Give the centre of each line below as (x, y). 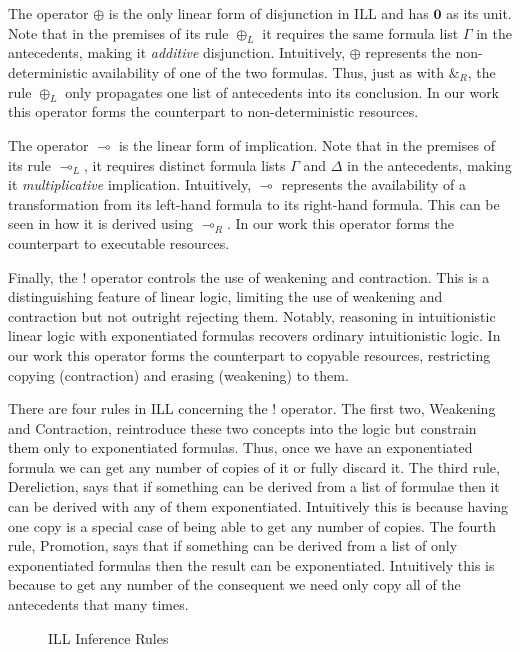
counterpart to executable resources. (119, 242)
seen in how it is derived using (100, 223)
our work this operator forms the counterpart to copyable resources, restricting (249, 354)
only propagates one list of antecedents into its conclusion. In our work (282, 91)
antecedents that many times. (98, 604)
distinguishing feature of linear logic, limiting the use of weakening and (225, 296)
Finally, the (43, 276)
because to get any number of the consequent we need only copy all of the (234, 584)
